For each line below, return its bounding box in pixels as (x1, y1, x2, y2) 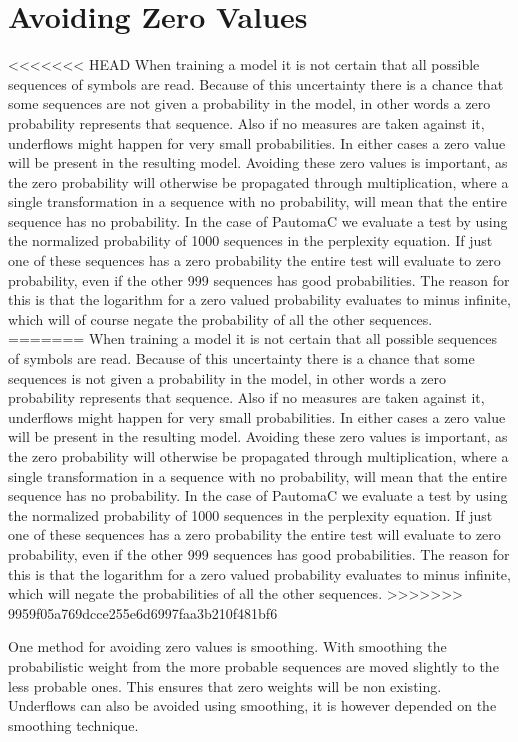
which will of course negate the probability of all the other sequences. (8, 308, 433, 329)
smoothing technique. (8, 714, 139, 735)
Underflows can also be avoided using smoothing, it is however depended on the (8, 695, 497, 716)
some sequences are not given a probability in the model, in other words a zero (8, 93, 491, 114)
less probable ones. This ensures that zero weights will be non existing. (8, 675, 442, 696)
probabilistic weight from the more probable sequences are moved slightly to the (8, 655, 499, 676)
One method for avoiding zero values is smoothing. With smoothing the (8, 636, 447, 657)
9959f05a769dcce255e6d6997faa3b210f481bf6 (8, 602, 278, 623)
